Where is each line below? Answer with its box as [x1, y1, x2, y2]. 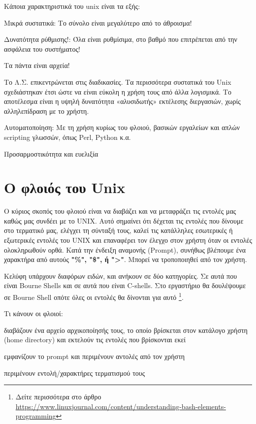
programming [15, 411, 56, 421]
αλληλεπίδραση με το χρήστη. [4, 105, 89, 116]
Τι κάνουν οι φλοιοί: [4, 308, 63, 319]
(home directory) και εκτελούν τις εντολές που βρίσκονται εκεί [4, 334, 186, 345]
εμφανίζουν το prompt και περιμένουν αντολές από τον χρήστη [4, 351, 185, 361]
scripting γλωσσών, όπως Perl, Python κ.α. [4, 131, 131, 142]
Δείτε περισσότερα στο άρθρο [15, 391, 101, 402]
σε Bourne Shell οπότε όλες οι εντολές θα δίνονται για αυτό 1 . [4, 291, 184, 302]
